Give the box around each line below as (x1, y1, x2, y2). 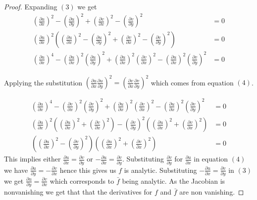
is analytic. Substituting (124, 164, 197, 175)
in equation (194, 154, 228, 164)
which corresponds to (50, 175, 114, 186)
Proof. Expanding (4, 1, 57, 11)
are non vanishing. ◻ (179, 187, 244, 197)
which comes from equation (151, 77, 234, 87)
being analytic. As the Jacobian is (122, 175, 225, 186)
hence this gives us (59, 164, 116, 175)
